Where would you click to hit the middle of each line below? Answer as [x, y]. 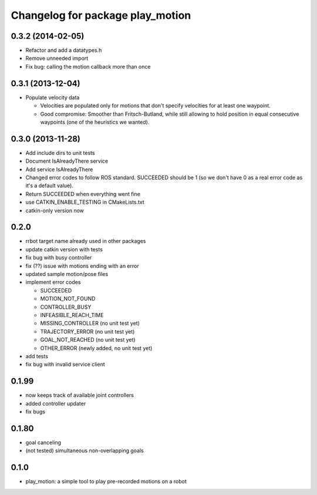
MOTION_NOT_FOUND [68, 299]
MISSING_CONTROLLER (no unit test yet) [90, 324]
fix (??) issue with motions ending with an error [82, 266]
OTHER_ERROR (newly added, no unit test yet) [96, 348]
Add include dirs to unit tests [60, 153]
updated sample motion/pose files [67, 274]
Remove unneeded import [57, 58]
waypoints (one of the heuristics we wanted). [95, 122]
